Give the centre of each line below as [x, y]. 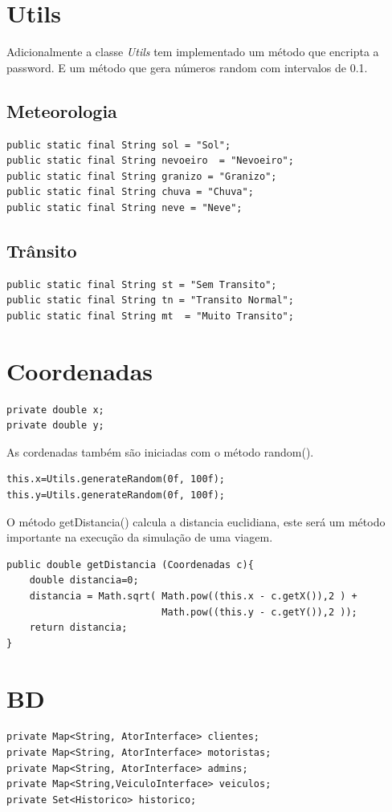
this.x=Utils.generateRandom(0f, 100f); [116, 479]
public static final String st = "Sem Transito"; [142, 284]
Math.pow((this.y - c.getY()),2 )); [259, 612]
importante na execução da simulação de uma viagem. [140, 537]
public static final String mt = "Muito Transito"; [150, 316]
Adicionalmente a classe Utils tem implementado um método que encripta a [193, 52]
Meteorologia [62, 110]
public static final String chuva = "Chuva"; [130, 192]
